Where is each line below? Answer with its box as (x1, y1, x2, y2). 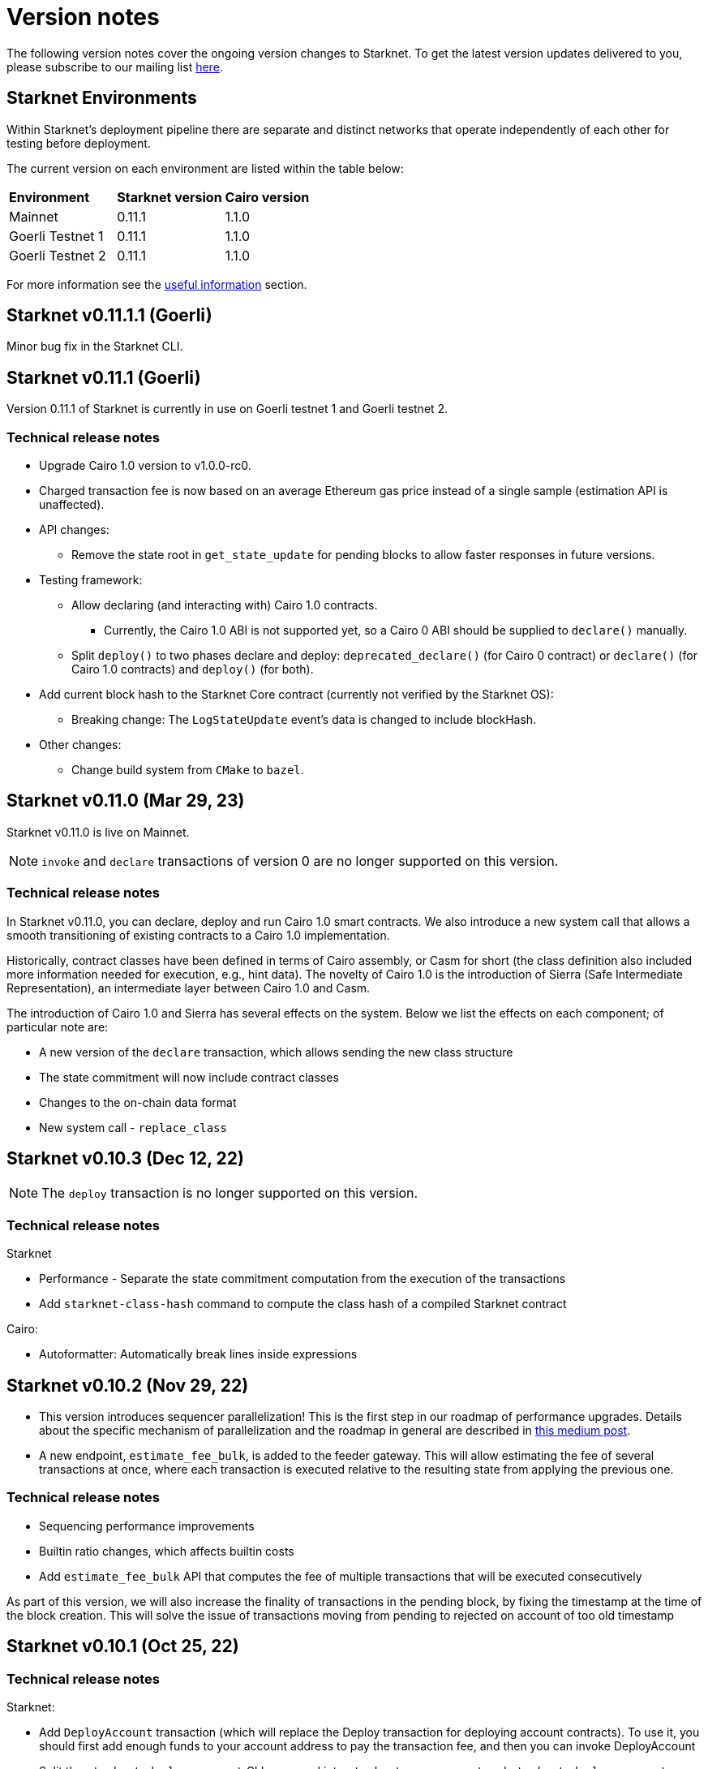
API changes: (39, 523, 109, 537)
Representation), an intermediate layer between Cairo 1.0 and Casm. (6, 980, 371, 995)
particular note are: (6, 1019, 109, 1034)
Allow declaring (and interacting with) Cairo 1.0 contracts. (71, 598, 378, 613)
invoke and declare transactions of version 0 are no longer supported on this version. (41, 852, 559, 869)
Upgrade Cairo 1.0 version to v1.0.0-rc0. (39, 458, 251, 473)
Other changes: (39, 738, 122, 752)
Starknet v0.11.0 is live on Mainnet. (6, 824, 190, 839)
